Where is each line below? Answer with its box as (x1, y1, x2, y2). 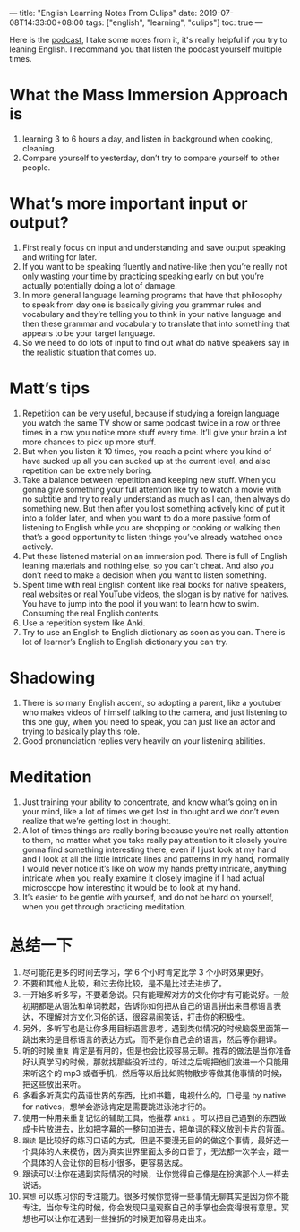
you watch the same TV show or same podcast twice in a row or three (21, 417, 281, 428)
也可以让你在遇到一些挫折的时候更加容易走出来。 (30, 1213, 211, 1224)
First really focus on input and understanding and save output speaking (21, 242, 287, 253)
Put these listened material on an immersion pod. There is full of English (21, 550, 288, 561)
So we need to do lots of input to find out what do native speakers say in (21, 337, 290, 348)
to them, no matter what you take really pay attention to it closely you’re (21, 834, 287, 845)
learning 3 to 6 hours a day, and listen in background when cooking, (21, 134, 274, 144)
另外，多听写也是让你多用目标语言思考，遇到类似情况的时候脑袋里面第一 (21, 1022, 289, 1033)
